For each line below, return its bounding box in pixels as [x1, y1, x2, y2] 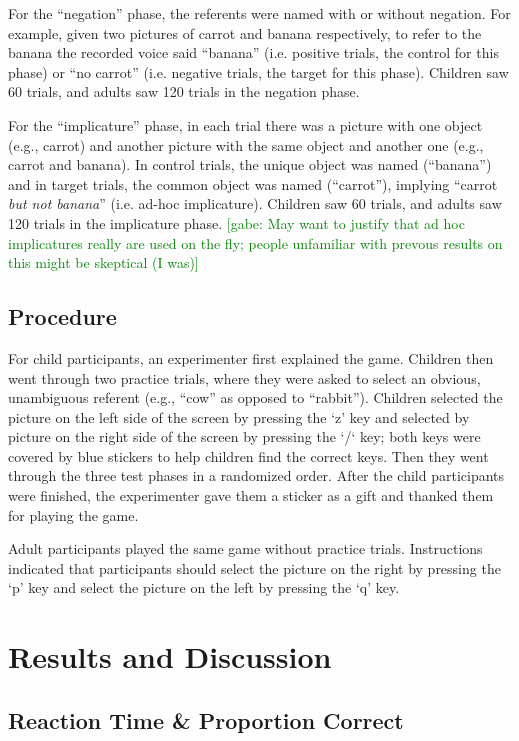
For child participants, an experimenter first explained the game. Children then [8, 347, 494, 368]
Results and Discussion [8, 636, 332, 677]
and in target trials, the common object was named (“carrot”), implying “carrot [8, 173, 498, 194]
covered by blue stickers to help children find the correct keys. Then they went [8, 445, 489, 466]
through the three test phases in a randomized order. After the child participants [8, 465, 505, 486]
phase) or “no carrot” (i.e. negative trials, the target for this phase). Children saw [8, 61, 509, 82]
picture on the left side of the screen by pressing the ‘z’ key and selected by [8, 406, 470, 427]
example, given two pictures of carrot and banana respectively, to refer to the [8, 22, 482, 43]
